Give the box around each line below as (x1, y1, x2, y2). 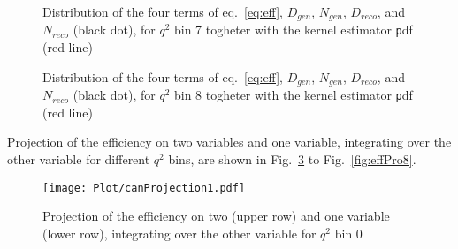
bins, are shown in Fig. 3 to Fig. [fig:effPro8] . (168, 150, 416, 168)
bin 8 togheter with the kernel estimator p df (173, 86, 413, 104)
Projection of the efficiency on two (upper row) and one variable (42, 207, 390, 225)
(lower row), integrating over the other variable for (42, 223, 317, 242)
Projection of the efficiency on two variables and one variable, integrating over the (7, 132, 452, 151)
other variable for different (7, 150, 150, 168)
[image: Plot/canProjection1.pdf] (42, 181, 246, 194)
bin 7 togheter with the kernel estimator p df (173, 20, 413, 39)
